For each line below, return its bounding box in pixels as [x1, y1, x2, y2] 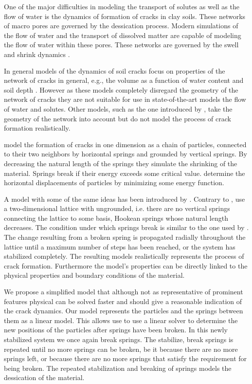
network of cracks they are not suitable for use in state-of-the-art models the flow [4, 94, 246, 104]
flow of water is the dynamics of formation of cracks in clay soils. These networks [4, 11, 246, 21]
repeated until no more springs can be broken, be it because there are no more [4, 344, 238, 354]
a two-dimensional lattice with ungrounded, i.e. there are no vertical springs [4, 203, 230, 213]
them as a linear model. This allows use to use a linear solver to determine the [4, 315, 238, 325]
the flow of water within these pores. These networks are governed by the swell [4, 39, 239, 50]
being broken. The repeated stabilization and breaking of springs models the [4, 363, 232, 373]
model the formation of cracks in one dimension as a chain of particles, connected [4, 139, 247, 149]
